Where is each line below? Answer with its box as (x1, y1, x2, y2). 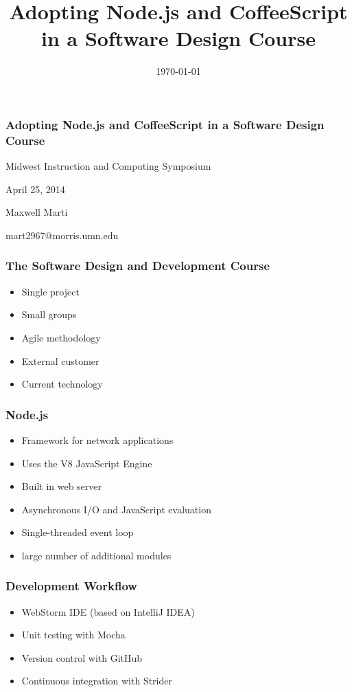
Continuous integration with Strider (21, 673, 172, 688)
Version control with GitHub (21, 650, 143, 665)
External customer (21, 353, 99, 368)
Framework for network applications (21, 432, 174, 447)
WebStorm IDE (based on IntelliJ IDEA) (21, 604, 195, 618)
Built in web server (21, 479, 102, 493)
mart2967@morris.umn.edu (5, 227, 119, 242)
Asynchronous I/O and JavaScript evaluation (21, 502, 211, 516)
